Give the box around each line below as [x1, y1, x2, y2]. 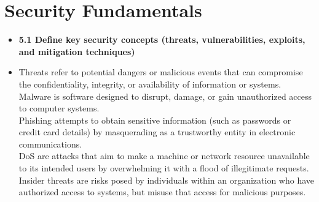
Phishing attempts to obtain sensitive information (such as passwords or [18, 113, 291, 126]
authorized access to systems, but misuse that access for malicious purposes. [18, 185, 306, 198]
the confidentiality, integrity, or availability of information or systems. [18, 77, 282, 90]
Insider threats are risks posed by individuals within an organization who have [18, 173, 314, 186]
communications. [18, 137, 82, 150]
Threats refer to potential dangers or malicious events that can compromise [18, 65, 303, 78]
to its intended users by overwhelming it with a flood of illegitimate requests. [18, 162, 309, 174]
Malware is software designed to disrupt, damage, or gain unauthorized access [18, 89, 312, 102]
